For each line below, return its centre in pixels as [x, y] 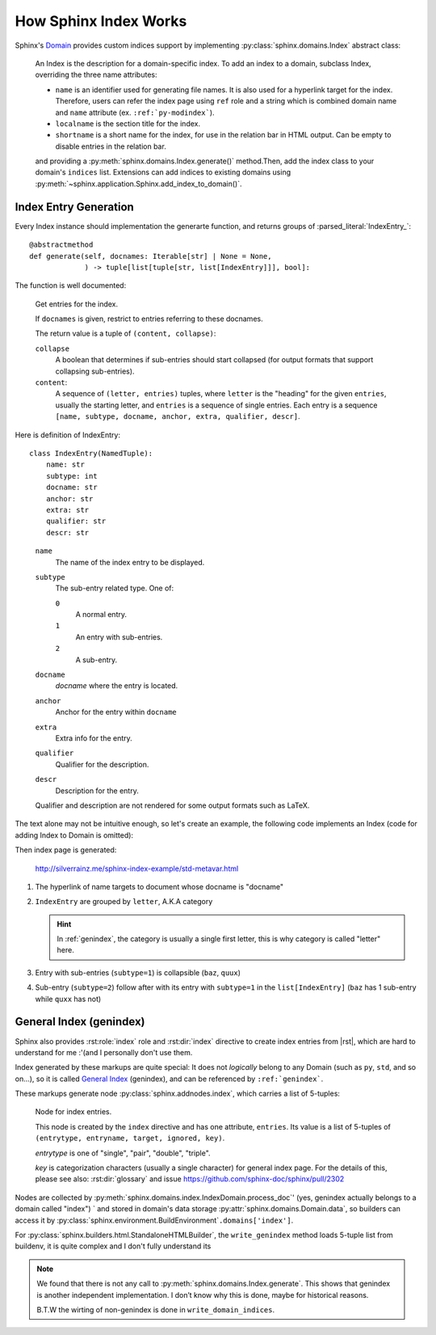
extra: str [67, 510]
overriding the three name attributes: [96, 75]
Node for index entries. [73, 1112]
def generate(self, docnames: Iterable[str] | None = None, [151, 256]
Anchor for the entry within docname [116, 712]
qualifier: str [76, 521]
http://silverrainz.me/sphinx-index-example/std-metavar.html [137, 868]
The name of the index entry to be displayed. [130, 562]
